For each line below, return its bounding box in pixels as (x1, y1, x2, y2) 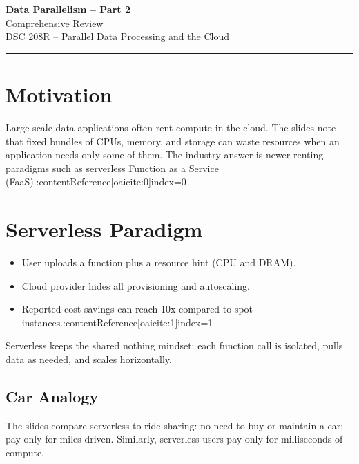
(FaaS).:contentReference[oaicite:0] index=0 (6, 174, 186, 189)
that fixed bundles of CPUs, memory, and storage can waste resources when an (6, 133, 340, 148)
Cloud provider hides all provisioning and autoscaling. (21, 278, 250, 293)
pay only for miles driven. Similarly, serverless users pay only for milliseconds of (6, 431, 343, 446)
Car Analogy (6, 385, 99, 407)
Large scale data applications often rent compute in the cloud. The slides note (6, 120, 336, 134)
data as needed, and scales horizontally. (6, 351, 172, 366)
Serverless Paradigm (6, 215, 203, 243)
